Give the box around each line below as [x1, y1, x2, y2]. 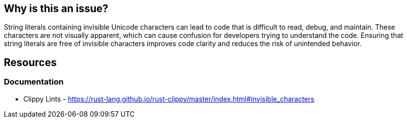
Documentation [4, 77, 64, 87]
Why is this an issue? [4, 2, 108, 15]
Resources [4, 56, 57, 69]
